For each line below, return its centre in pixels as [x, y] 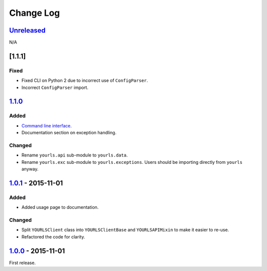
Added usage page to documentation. [60, 207]
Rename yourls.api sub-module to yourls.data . [75, 155]
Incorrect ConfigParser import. [55, 87]
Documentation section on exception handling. [69, 133]
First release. [22, 263]
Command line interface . [46, 125]
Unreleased [27, 30]
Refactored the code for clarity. [53, 236]
